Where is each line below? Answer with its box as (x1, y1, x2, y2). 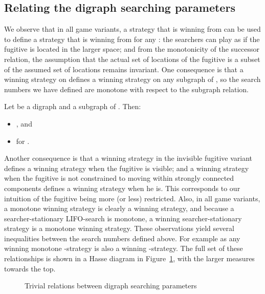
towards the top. (4, 263, 56, 274)
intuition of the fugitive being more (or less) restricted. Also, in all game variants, (4, 193, 260, 203)
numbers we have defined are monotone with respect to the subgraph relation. (4, 83, 249, 94)
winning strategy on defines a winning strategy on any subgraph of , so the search (4, 74, 261, 85)
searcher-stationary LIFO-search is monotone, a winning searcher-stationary (4, 213, 242, 223)
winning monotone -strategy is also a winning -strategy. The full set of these (4, 243, 243, 254)
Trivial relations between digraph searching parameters (25, 280, 197, 291)
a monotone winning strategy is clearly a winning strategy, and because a (4, 203, 234, 214)
